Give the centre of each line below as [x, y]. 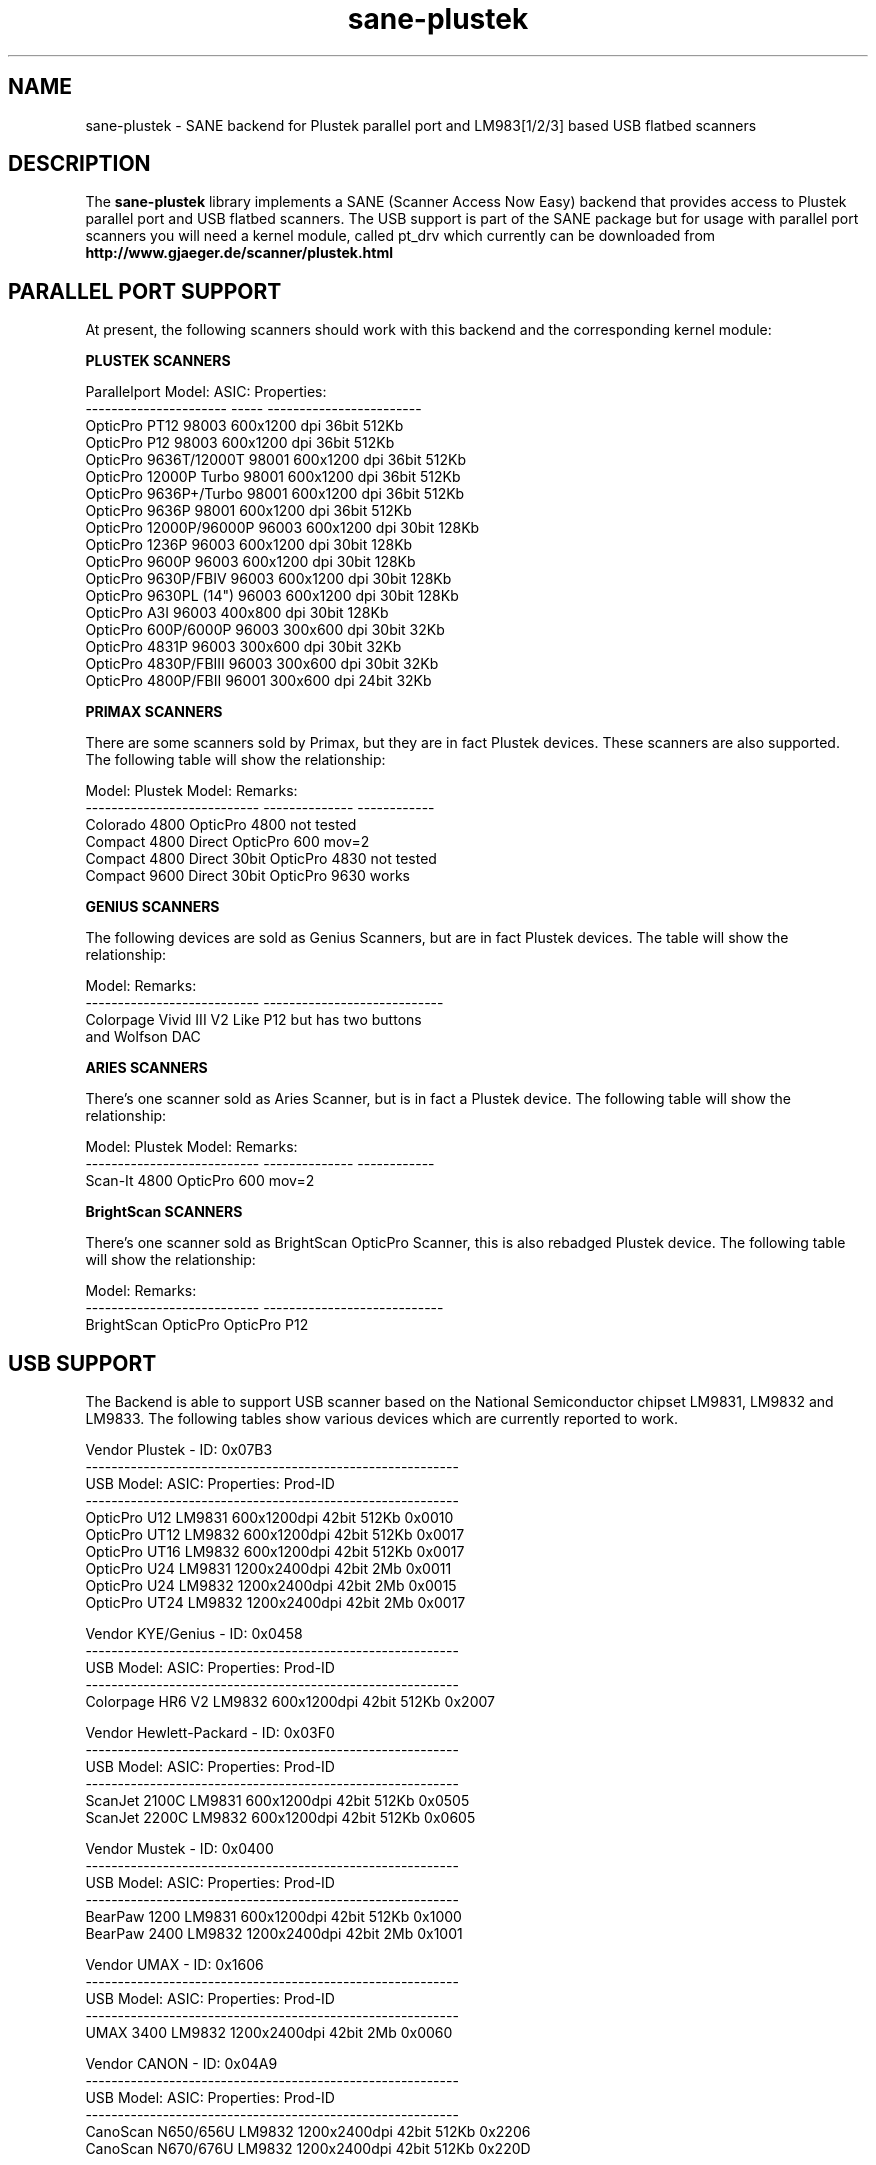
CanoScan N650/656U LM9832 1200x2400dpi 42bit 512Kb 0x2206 [308, 2132]
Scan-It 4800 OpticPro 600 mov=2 [200, 1181]
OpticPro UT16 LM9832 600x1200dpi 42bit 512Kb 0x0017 [275, 1552]
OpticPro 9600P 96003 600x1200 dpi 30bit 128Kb [250, 562]
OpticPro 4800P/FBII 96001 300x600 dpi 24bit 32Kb [258, 681]
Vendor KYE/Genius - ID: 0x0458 [194, 1634]
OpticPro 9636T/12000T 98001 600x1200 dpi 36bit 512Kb [275, 460]
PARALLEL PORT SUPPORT [145, 291]
